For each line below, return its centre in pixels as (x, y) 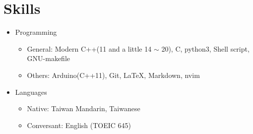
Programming (36, 32)
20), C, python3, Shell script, (205, 48)
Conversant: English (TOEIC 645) (79, 125)
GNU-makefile (49, 58)
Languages (31, 92)
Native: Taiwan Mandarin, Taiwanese (84, 108)
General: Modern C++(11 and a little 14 (89, 48)
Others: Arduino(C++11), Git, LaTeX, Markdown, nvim (113, 75)
